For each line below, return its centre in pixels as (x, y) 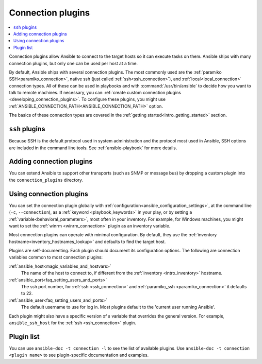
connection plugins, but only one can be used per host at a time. (73, 63)
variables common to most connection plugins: (56, 257)
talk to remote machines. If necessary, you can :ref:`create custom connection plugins (95, 93)
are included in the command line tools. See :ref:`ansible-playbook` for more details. (93, 148)
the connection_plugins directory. (46, 180)
